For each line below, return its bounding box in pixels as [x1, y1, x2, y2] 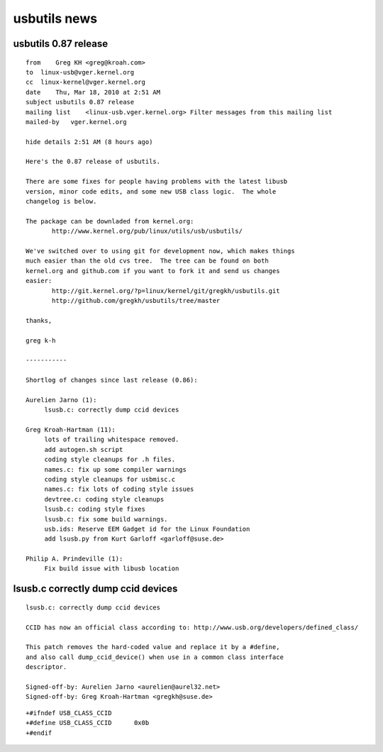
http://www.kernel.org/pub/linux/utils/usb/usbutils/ [52, 227, 243, 236]
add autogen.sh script [44, 446, 123, 453]
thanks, [26, 316, 52, 324]
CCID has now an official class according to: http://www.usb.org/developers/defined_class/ [26, 623, 359, 631]
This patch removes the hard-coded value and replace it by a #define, [26, 643, 280, 651]
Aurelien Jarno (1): [26, 396, 97, 404]
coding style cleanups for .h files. [44, 455, 176, 464]
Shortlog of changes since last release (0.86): [26, 376, 198, 385]
